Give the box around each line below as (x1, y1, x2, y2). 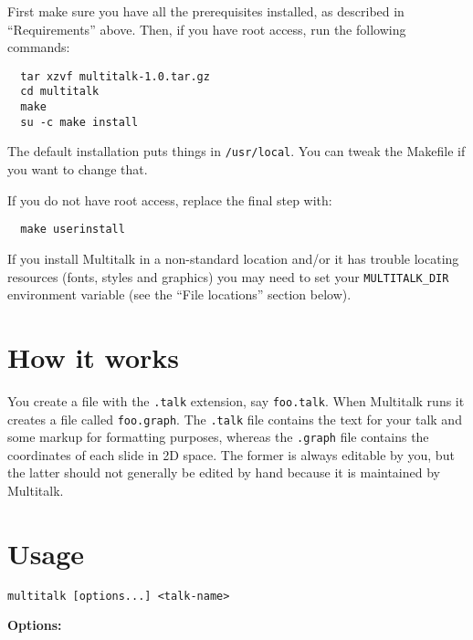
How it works (7, 338, 180, 375)
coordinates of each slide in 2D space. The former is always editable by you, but (7, 445, 455, 464)
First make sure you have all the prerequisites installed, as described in (7, 2, 405, 20)
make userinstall (20, 223, 125, 236)
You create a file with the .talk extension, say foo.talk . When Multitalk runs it (7, 391, 465, 410)
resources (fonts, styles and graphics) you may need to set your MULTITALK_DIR (7, 267, 449, 286)
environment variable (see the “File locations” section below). (7, 285, 352, 304)
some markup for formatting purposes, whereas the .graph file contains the (7, 427, 429, 446)
